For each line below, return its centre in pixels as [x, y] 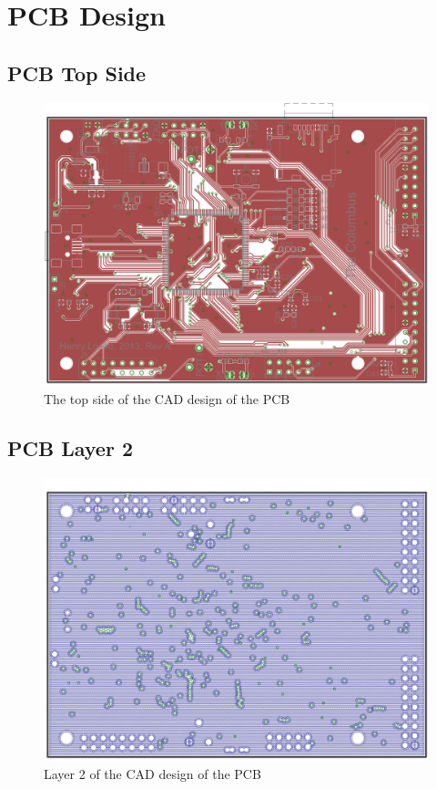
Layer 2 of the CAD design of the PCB [152, 773]
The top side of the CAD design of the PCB [167, 398]
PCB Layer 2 [70, 447]
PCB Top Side [77, 73]
